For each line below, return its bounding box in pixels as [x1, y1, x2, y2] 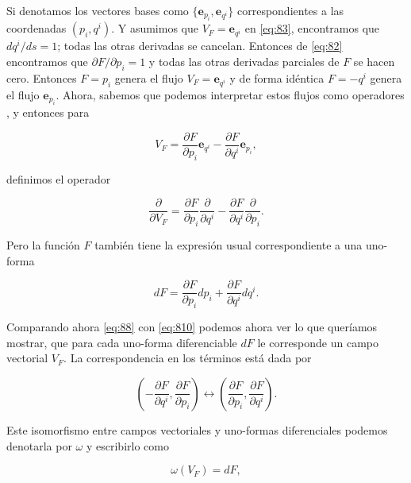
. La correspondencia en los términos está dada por [63, 350, 312, 366]
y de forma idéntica [229, 69, 325, 86]
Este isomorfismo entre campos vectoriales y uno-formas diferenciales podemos [6, 421, 388, 438]
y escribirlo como [86, 437, 169, 454]
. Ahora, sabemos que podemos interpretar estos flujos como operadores [56, 86, 405, 102]
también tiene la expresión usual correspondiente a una [94, 237, 363, 253]
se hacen [353, 53, 395, 69]
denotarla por [6, 437, 72, 454]
